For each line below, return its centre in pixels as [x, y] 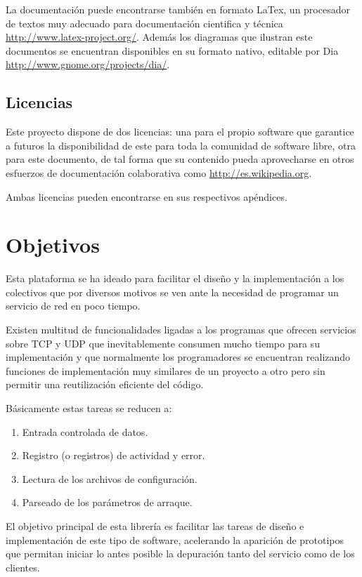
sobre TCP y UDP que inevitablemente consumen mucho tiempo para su [163, 343]
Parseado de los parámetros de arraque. [107, 502]
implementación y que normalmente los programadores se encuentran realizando [178, 357]
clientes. [23, 567]
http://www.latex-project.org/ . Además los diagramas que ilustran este [159, 37]
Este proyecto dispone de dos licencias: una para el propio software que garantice [180, 132]
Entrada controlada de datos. [85, 431]
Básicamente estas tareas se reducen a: [89, 408]
